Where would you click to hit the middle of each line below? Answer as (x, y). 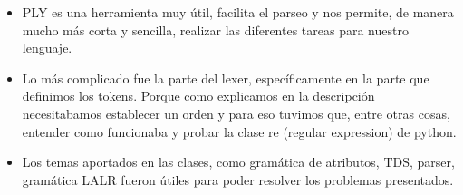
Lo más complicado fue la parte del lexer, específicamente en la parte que (226, 78)
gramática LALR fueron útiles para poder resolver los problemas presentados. (238, 179)
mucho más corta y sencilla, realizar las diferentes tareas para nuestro (215, 29)
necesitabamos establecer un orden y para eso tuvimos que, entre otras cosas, (236, 113)
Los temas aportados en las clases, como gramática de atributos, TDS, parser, (238, 162)
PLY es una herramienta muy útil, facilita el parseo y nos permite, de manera (238, 12)
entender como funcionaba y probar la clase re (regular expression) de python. (239, 131)
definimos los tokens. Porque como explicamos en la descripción (198, 96)
